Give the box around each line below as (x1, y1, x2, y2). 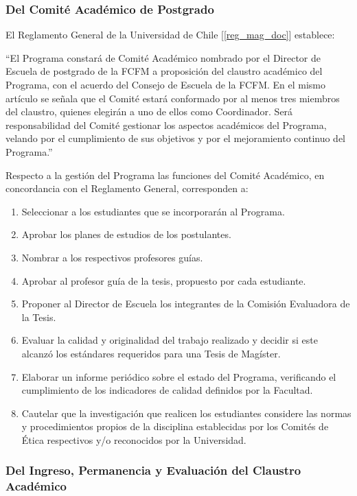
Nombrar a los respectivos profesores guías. (21, 250, 203, 264)
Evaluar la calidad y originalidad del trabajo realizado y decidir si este (21, 333, 318, 347)
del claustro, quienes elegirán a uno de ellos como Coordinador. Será (5, 104, 293, 119)
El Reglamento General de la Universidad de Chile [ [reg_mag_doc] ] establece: (5, 27, 335, 42)
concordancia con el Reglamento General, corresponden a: (5, 181, 249, 196)
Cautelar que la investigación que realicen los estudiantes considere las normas (21, 405, 352, 420)
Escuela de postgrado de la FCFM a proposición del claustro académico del (5, 64, 323, 78)
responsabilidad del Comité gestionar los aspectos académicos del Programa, (5, 117, 327, 132)
